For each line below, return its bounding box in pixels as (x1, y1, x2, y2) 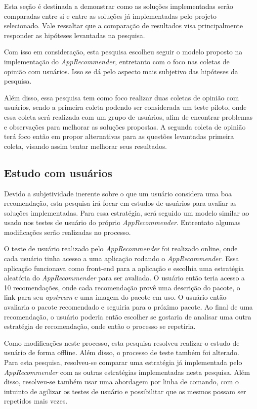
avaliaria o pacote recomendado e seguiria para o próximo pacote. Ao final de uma (4, 302, 253, 312)
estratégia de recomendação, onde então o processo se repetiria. (4, 321, 196, 331)
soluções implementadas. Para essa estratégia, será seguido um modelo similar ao (4, 207, 249, 218)
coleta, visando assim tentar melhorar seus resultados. (4, 140, 167, 151)
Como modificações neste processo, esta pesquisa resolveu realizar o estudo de (4, 337, 240, 348)
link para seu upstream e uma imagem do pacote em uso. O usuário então (4, 292, 226, 302)
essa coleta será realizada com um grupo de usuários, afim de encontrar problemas (4, 111, 253, 122)
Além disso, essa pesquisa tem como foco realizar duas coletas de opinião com (4, 92, 239, 102)
